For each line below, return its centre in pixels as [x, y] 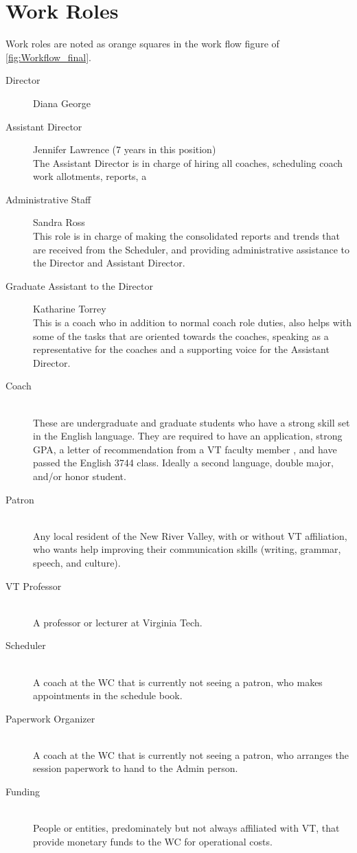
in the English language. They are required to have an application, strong [188, 436]
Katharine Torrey [70, 309]
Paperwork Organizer [50, 718]
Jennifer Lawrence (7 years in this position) [125, 149]
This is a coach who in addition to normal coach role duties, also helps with [193, 322]
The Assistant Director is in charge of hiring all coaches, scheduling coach [188, 162]
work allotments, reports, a [90, 176]
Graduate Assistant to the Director [79, 285]
